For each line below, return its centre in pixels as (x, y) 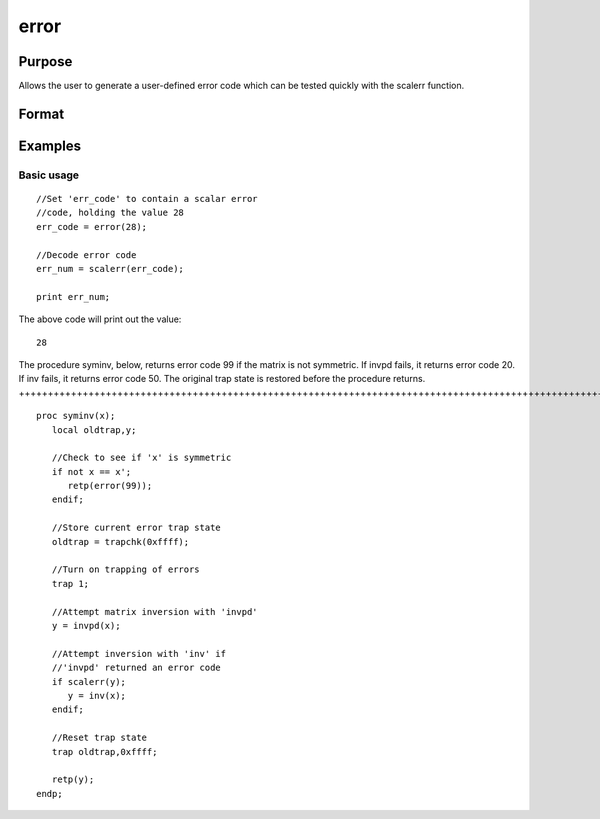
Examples (50, 145)
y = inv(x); (97, 695)
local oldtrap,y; (94, 429)
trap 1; (70, 583)
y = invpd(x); (86, 625)
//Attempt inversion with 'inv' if (139, 653)
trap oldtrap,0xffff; (104, 751)
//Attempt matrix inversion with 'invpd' (155, 611)
